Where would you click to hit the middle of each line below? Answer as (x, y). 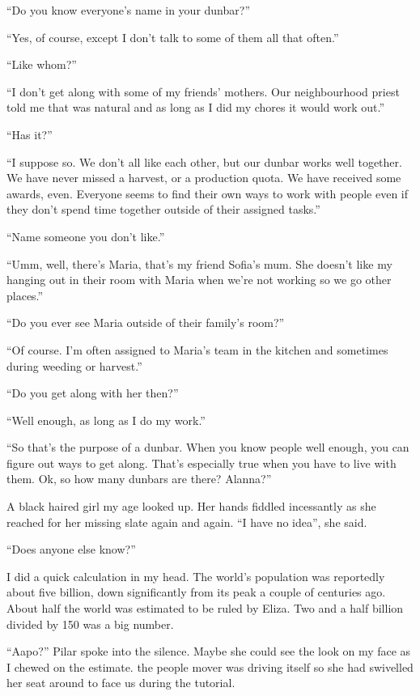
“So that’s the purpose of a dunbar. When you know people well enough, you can (208, 447)
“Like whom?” (42, 64)
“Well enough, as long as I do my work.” (106, 420)
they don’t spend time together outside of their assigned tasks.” (163, 209)
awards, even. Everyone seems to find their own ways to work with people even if (208, 193)
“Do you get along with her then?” (93, 393)
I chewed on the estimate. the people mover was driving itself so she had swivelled (210, 666)
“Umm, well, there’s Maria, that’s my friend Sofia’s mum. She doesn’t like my (199, 263)
